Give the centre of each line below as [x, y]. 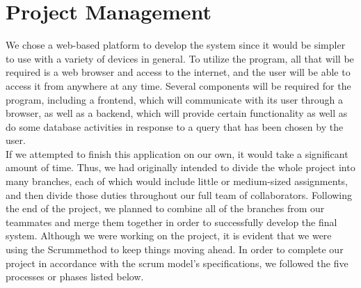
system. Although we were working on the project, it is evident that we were [169, 235]
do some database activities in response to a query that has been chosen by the [175, 126]
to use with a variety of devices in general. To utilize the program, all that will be [180, 58]
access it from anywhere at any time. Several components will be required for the [178, 85]
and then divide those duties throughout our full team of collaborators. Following [179, 194]
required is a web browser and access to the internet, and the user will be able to [178, 72]
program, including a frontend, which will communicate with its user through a [174, 99]
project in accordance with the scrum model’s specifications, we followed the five [177, 263]
